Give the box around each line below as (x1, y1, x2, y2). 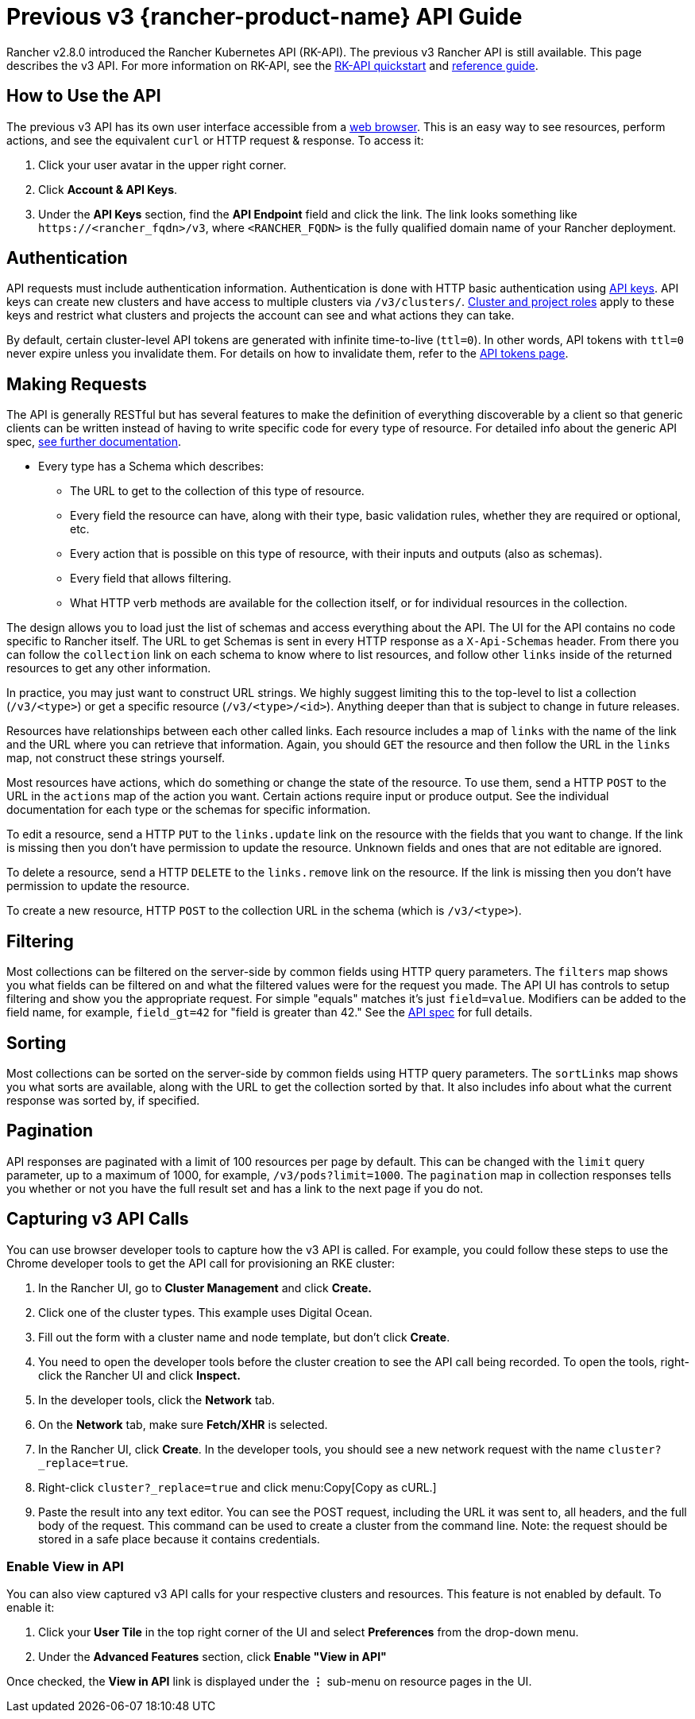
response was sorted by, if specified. (6, 1093, 200, 1107)
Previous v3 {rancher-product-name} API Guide (6, 3, 523, 30)
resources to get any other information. (6, 661, 211, 676)
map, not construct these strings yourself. (6, 751, 225, 765)
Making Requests (6, 374, 147, 394)
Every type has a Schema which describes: (38, 459, 264, 474)
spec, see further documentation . (6, 435, 182, 449)
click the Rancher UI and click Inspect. (38, 1368, 241, 1382)
